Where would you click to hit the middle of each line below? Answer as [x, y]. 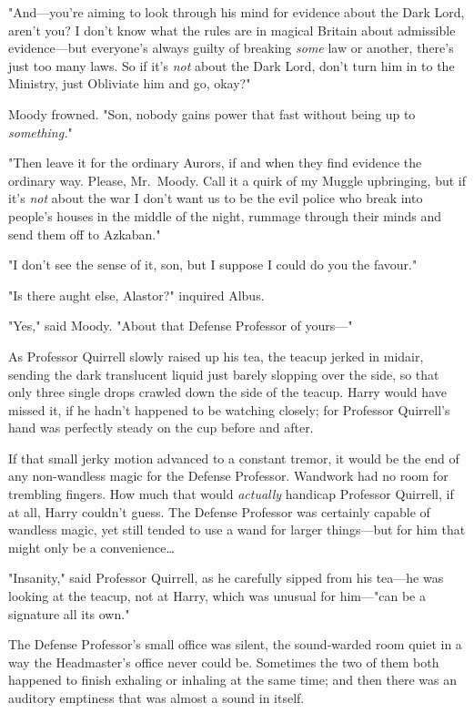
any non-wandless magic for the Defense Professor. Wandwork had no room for [228, 476]
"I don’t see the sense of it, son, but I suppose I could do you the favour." [213, 265]
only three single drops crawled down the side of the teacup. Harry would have [227, 392]
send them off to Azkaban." [85, 234]
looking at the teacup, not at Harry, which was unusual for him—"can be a [217, 596]
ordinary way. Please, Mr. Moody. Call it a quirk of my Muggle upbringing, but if [237, 180]
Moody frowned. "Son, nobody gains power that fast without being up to [212, 113]
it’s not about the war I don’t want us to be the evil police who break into [216, 198]
